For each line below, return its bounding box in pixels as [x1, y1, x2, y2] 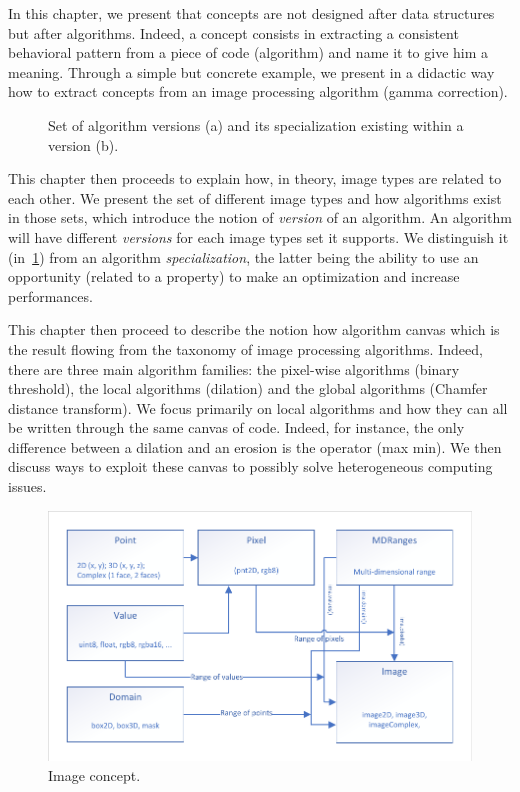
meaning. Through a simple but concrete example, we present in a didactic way [8, 61, 495, 82]
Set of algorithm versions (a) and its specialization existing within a [48, 114, 464, 135]
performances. [8, 285, 93, 306]
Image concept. [48, 764, 141, 785]
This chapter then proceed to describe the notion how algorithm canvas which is [8, 319, 500, 340]
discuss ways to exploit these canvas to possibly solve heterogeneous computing [8, 456, 493, 477]
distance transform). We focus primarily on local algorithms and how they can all [8, 397, 508, 418]
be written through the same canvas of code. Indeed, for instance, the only [8, 417, 465, 438]
